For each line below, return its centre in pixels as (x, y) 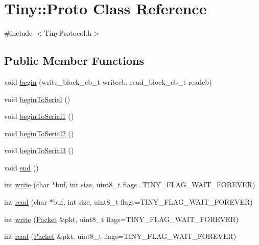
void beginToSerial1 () (39, 116)
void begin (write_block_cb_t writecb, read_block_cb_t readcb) (108, 81)
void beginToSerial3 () (39, 150)
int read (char (26, 202)
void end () (21, 167)
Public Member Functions (74, 60)
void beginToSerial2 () (39, 133)
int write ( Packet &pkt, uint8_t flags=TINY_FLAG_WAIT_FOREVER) (121, 219)
